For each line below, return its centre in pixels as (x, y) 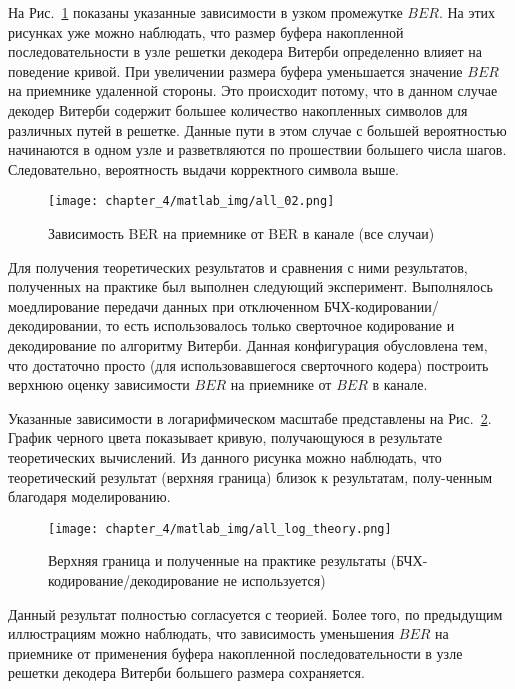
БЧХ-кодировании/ (381, 305)
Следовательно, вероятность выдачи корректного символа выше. (203, 168)
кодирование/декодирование (133, 579)
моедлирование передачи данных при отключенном (164, 305)
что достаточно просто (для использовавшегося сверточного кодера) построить (248, 364)
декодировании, (55, 325)
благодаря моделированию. (89, 496)
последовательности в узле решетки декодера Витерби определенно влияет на (245, 51)
